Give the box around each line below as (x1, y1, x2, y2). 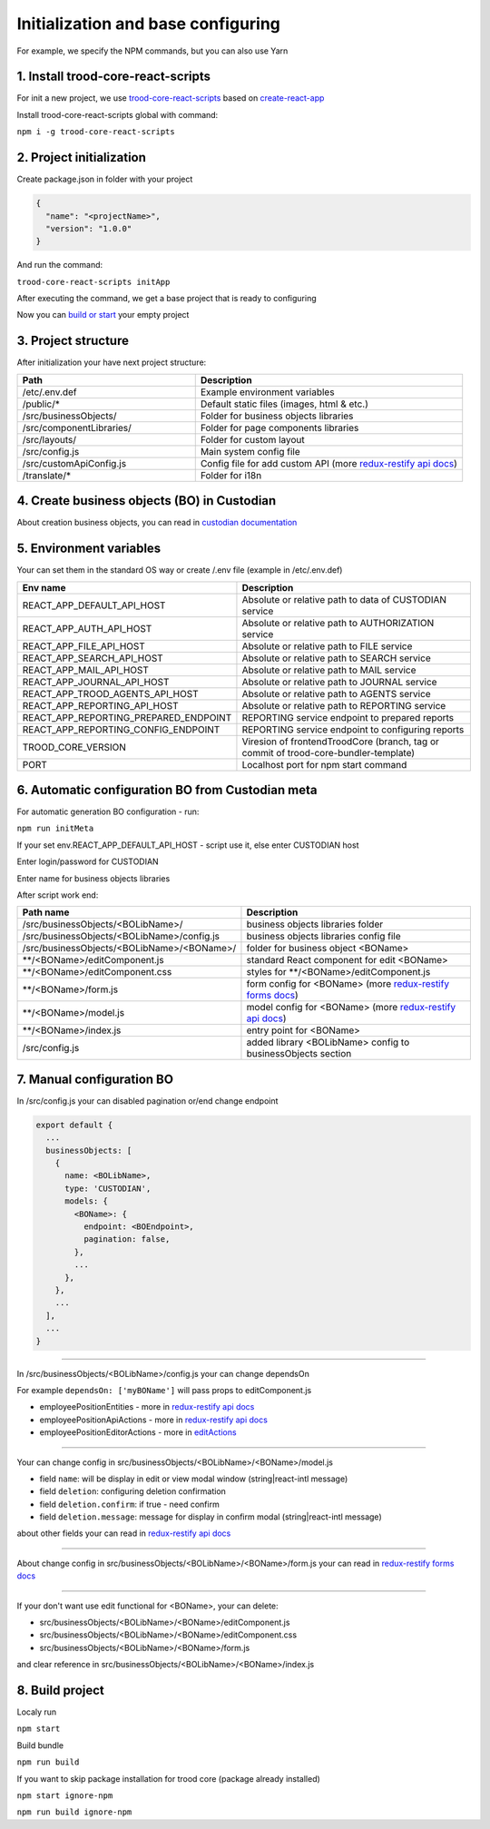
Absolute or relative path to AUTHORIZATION (241, 616, 435, 629)
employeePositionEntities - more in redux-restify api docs (39, 1401, 255, 1412)
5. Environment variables (16, 541, 162, 556)
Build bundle (16, 1739, 64, 1751)
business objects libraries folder (246, 918, 384, 930)
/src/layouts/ (22, 433, 77, 446)
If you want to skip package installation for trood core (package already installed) (16, 1773, 321, 1784)
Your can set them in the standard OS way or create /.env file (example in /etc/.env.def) (16, 565, 343, 575)
